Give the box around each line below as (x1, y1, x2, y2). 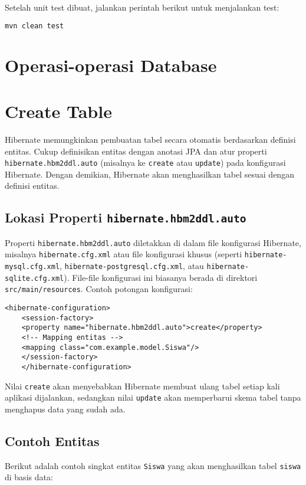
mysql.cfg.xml (5, 263, 60, 271)
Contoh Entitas (5, 431, 100, 450)
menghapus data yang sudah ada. (5, 402, 126, 415)
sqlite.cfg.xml (5, 274, 64, 283)
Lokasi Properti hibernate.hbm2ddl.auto (5, 208, 246, 227)
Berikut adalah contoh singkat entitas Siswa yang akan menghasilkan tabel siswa (5, 459, 301, 471)
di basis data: (5, 471, 53, 483)
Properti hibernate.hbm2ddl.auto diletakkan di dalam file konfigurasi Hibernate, (5, 236, 301, 248)
